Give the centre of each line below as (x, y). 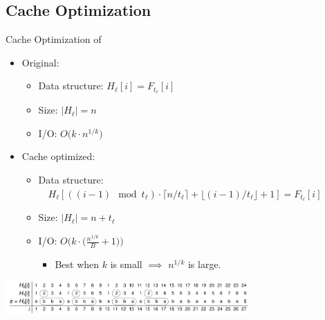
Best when (77, 264)
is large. (204, 264)
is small (126, 264)
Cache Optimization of (54, 39)
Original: (40, 62)
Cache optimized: (58, 156)
